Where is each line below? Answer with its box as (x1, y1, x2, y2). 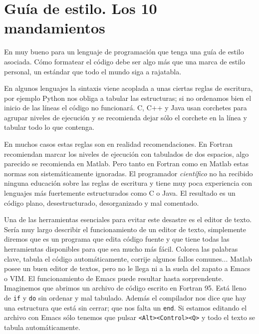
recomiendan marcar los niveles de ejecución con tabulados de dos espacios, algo (4, 148, 249, 159)
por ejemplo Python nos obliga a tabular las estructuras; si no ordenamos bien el (4, 92, 252, 103)
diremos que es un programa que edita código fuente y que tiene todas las (4, 234, 230, 244)
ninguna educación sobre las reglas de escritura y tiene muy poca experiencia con (4, 178, 253, 188)
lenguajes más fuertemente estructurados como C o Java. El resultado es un (4, 188, 236, 198)
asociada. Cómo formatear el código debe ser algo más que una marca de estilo (4, 56, 246, 66)
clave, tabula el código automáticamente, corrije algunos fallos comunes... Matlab (4, 253, 252, 264)
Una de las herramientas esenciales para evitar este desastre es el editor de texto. (4, 214, 252, 225)
